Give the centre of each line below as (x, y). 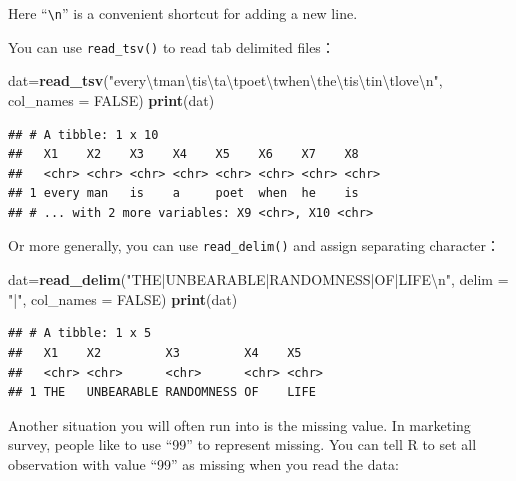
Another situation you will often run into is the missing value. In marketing (239, 424)
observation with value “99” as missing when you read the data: (203, 463)
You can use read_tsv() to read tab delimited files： (171, 46)
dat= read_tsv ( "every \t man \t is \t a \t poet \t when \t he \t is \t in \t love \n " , (225, 80)
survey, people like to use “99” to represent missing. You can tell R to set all (242, 444)
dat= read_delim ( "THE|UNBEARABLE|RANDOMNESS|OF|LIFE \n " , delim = (258, 279)
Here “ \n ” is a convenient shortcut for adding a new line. (183, 13)
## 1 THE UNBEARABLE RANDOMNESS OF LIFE (162, 392)
